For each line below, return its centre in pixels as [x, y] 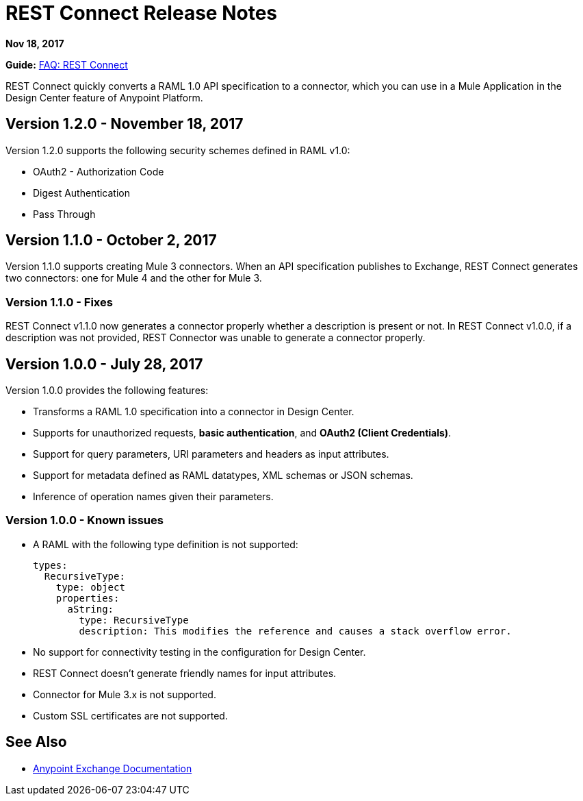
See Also [36, 742]
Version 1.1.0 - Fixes [59, 302]
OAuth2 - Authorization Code [99, 171]
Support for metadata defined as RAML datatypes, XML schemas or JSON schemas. [223, 476]
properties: [88, 598]
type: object [90, 587]
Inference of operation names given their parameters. [153, 497]
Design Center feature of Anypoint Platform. [104, 97]
